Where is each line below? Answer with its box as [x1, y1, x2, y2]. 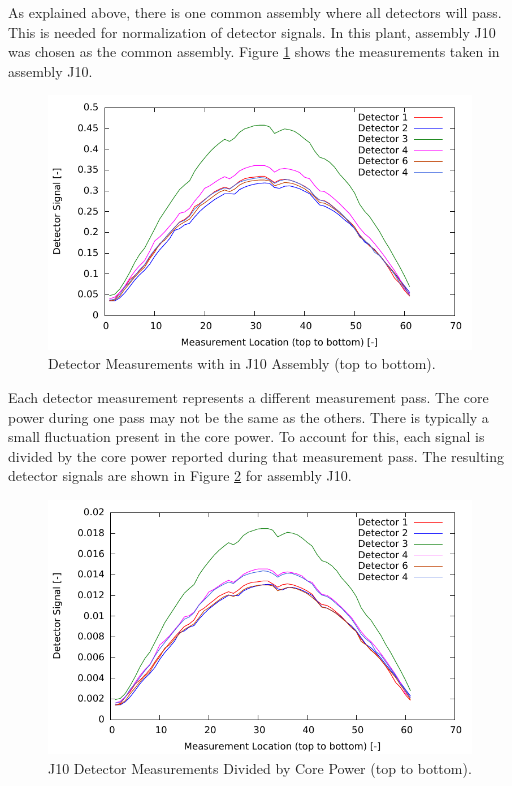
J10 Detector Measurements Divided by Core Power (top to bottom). [48, 757, 472, 778]
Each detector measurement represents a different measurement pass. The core [8, 386, 489, 407]
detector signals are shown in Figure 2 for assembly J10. [8, 465, 352, 486]
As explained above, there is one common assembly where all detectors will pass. [8, 2, 502, 22]
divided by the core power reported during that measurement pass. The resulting [8, 445, 505, 466]
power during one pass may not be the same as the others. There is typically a [8, 406, 489, 427]
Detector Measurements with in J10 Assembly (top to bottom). [48, 353, 436, 374]
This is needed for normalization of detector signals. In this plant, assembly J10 [8, 21, 496, 42]
